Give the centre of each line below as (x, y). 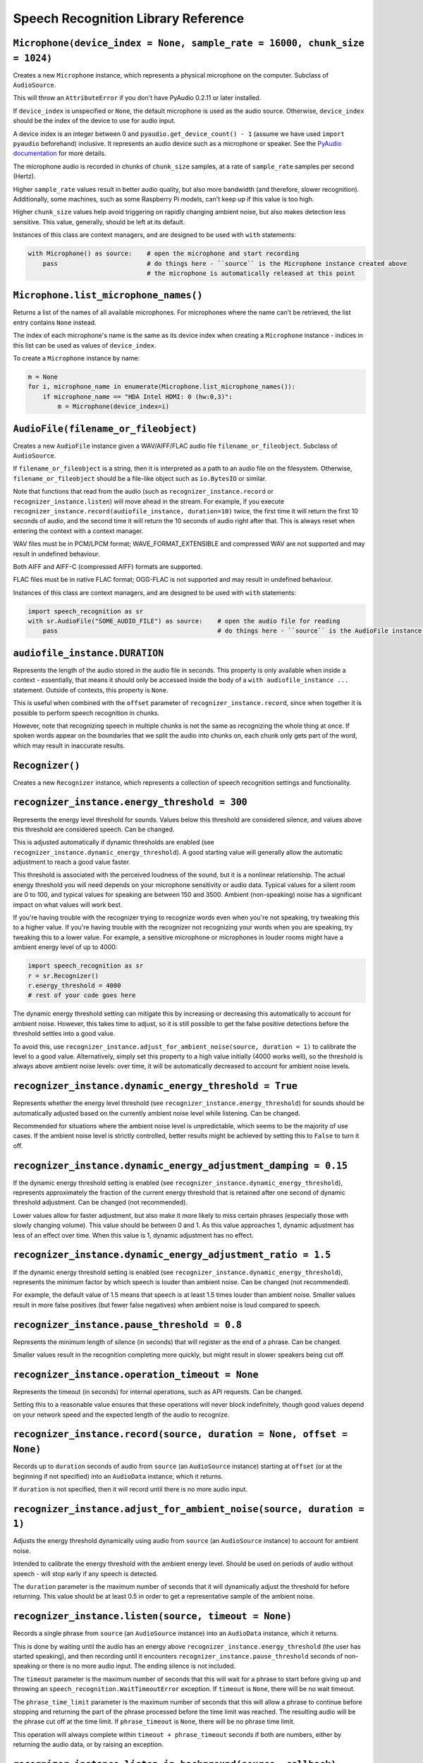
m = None (43, 377)
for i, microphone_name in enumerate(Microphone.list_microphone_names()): (162, 387)
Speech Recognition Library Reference (129, 18)
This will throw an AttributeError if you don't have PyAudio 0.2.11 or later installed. (137, 98)
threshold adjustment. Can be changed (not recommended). (100, 1202)
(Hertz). (24, 176)
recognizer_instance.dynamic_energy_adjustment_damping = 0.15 (180, 1166)
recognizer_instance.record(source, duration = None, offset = (180, 1434)
